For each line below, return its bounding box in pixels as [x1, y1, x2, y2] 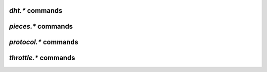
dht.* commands [9, 6, 63, 15]
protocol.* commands [9, 38, 79, 46]
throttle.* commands [9, 54, 75, 62]
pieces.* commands [9, 22, 73, 31]
